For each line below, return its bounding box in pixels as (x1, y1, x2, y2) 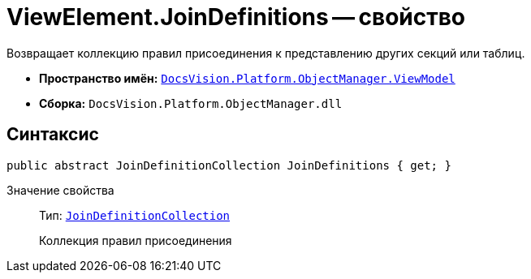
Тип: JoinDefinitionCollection (39, 208, 231, 222)
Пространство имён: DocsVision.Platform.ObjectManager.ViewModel (39, 71, 455, 85)
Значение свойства (6, 182, 114, 197)
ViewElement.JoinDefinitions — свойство (6, 3, 466, 31)
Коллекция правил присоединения (39, 233, 232, 247)
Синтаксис (6, 124, 99, 145)
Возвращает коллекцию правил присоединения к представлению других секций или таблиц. (6, 45, 525, 60)
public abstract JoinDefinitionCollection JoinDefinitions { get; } (6, 158, 451, 172)
